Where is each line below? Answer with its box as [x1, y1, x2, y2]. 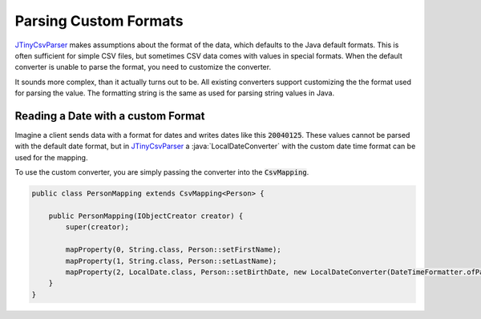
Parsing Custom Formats [14, 12, 184, 30]
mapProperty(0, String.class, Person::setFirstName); [65, 245, 281, 254]
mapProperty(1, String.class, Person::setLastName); [65, 256, 277, 265]
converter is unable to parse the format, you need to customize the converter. [14, 63, 272, 72]
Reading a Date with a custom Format [14, 109, 205, 123]
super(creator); [65, 223, 130, 232]
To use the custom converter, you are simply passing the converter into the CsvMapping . [14, 168, 309, 177]
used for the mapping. [14, 152, 88, 162]
